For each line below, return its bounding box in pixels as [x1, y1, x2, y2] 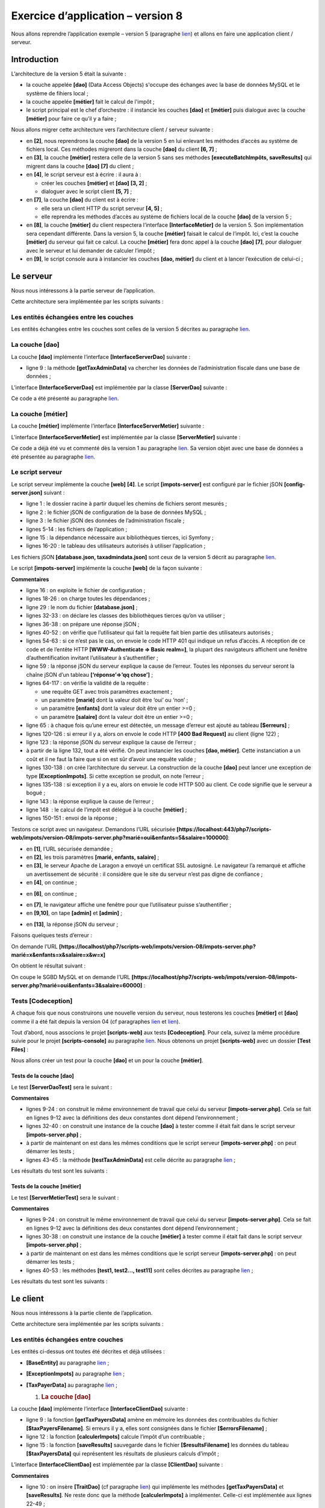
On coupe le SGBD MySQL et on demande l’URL [11, 973, 131, 980]
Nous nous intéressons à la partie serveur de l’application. [11, 287, 155, 294]
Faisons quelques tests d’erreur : [11, 932, 93, 939]
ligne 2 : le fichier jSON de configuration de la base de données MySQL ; [26, 508, 206, 516]
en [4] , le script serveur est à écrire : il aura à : [26, 171, 141, 178]
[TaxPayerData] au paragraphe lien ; [26, 1381, 117, 1389]
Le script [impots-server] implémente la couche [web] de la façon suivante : [11, 565, 202, 572]
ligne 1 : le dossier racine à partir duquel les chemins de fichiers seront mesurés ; [26, 500, 227, 507]
